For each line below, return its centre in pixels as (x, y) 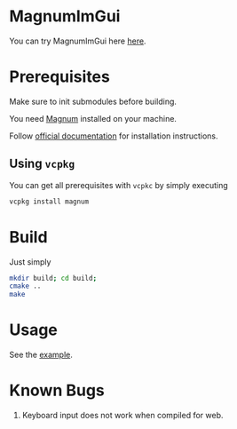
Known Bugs (57, 390)
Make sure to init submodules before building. (93, 101)
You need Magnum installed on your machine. (93, 118)
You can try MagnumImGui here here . (78, 41)
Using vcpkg (42, 164)
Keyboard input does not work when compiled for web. (122, 415)
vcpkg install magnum (49, 202)
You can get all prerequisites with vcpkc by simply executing (118, 185)
